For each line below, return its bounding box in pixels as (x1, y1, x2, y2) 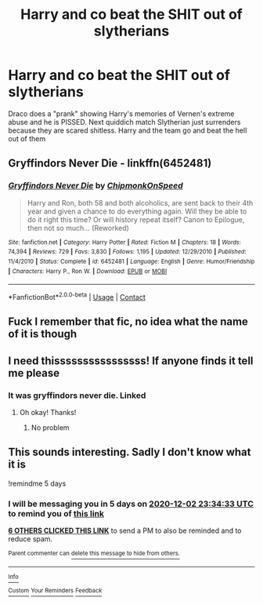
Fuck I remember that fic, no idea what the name (8, 315, 249, 329)
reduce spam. (8, 534, 53, 544)
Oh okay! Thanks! (19, 407, 77, 417)
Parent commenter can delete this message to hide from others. (8, 549, 180, 558)
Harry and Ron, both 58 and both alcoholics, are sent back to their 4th (27, 198, 254, 207)
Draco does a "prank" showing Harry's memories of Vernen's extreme (8, 108, 235, 118)
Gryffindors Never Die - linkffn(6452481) (8, 157, 212, 170)
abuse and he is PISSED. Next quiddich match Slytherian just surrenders (8, 117, 241, 126)
